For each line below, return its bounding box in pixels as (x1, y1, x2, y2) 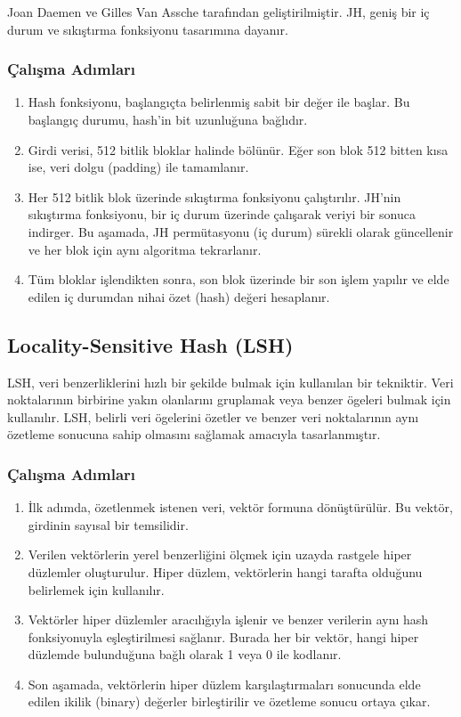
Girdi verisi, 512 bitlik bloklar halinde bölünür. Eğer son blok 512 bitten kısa (28, 140, 449, 159)
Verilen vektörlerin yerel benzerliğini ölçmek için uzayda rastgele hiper (28, 545, 412, 564)
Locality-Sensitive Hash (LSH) (7, 330, 294, 358)
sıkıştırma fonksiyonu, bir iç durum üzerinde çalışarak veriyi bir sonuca (28, 205, 416, 224)
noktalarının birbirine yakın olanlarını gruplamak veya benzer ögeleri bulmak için (7, 390, 451, 409)
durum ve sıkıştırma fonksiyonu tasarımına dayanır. (7, 20, 288, 38)
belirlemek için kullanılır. (28, 580, 165, 599)
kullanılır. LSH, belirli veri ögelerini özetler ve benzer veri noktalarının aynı (7, 407, 419, 426)
